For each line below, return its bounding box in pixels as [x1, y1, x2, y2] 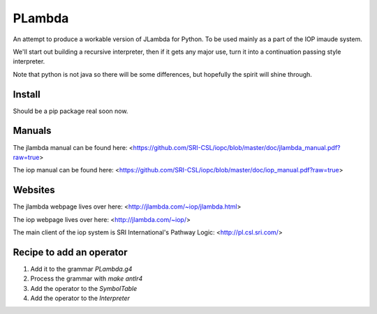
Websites [13, 184, 55, 196]
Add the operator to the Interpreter [30, 294, 131, 303]
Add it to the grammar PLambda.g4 [30, 264, 133, 273]
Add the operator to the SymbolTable [30, 284, 138, 292]
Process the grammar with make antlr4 [30, 274, 143, 283]
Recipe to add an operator [13, 246, 128, 258]
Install [13, 88, 41, 100]
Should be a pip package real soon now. [13, 107, 128, 115]
